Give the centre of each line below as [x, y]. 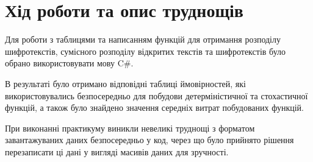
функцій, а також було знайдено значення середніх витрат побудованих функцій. [154, 107]
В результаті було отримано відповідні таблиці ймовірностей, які [126, 83]
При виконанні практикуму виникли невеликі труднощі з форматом [130, 128]
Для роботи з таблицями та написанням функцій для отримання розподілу [143, 39]
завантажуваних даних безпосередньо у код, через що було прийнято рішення [149, 140]
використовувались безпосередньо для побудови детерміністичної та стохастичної [156, 95]
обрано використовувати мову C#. [69, 63]
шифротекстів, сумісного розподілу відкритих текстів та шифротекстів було [145, 51]
